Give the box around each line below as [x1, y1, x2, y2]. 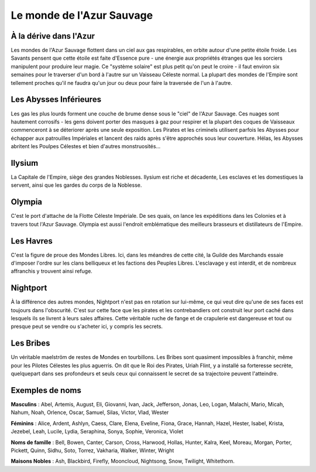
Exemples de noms [11, 385, 81, 395]
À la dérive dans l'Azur [11, 31, 95, 41]
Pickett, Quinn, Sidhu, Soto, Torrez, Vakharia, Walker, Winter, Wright [11, 447, 174, 454]
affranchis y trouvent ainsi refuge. [11, 268, 93, 275]
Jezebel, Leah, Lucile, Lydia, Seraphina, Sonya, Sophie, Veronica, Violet [11, 428, 184, 435]
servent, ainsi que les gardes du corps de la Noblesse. [11, 182, 142, 189]
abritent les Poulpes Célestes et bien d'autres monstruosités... [11, 143, 161, 150]
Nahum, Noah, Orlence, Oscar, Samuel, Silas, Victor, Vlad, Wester [11, 409, 169, 416]
